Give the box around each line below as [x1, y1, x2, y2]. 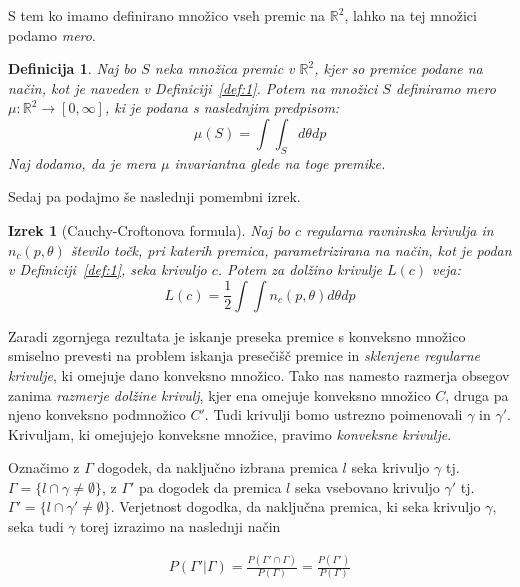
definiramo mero [395, 77, 496, 98]
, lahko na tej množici [344, 5, 477, 25]
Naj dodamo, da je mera [8, 152, 156, 173]
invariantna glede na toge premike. [174, 152, 386, 173]
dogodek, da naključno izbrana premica [97, 457, 338, 478]
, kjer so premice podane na [314, 58, 483, 79]
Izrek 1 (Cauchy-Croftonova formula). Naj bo [8, 219, 290, 240]
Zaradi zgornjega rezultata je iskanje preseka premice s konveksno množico [8, 325, 466, 346]
